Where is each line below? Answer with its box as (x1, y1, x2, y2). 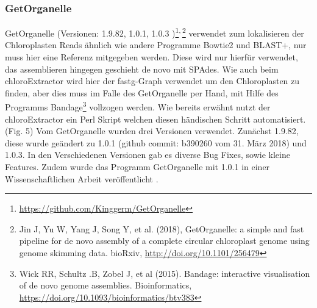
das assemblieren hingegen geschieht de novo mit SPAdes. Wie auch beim (5, 62, 279, 75)
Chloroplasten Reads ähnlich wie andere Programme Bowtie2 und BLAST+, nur (5, 38, 307, 51)
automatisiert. (253, 112, 306, 125)
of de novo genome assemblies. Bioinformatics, (19, 279, 192, 292)
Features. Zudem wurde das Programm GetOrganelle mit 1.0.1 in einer (5, 160, 270, 173)
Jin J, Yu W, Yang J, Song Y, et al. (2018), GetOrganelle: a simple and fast (19, 222, 304, 235)
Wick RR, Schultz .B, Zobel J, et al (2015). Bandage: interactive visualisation (19, 267, 310, 279)
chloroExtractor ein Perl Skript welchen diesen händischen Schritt (5, 112, 251, 125)
